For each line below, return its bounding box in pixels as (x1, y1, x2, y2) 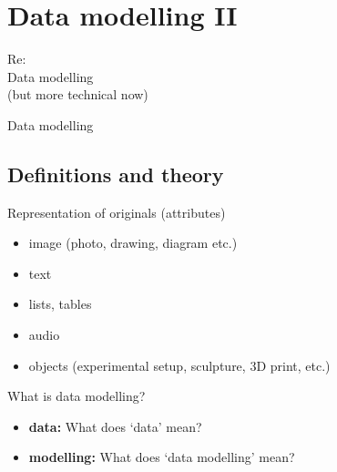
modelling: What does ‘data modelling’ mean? (28, 447, 295, 467)
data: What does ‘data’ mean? (28, 416, 202, 436)
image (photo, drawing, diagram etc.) (28, 233, 238, 252)
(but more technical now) (7, 85, 148, 104)
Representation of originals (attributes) (7, 202, 226, 221)
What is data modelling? (7, 386, 146, 405)
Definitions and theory (7, 159, 224, 188)
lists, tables (28, 294, 92, 313)
